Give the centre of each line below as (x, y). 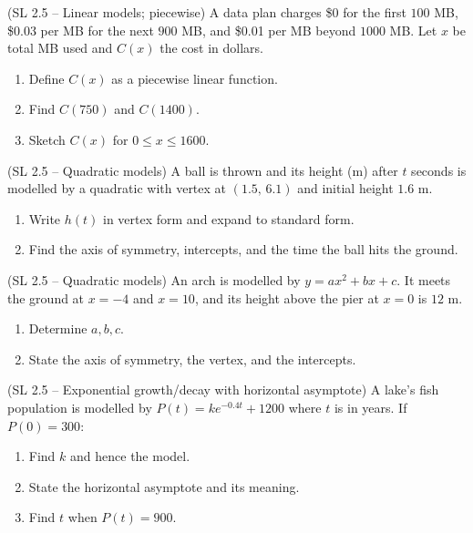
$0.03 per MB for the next (81, 30)
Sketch (47, 139)
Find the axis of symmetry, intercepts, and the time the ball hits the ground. (243, 249)
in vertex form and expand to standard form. (229, 218)
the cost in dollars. (211, 48)
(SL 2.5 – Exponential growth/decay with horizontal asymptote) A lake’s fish (223, 389)
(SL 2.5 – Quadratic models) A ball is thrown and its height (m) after (203, 170)
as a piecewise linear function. (195, 78)
